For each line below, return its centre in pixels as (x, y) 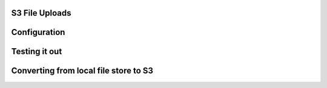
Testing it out (37, 52)
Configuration (38, 32)
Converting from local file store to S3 (82, 71)
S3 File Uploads (41, 13)
